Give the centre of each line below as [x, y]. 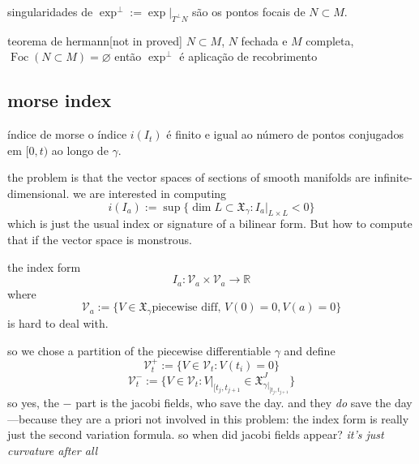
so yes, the [33, 403]
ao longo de [80, 150]
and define [310, 350]
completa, [330, 40]
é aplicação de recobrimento [248, 56]
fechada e [264, 40]
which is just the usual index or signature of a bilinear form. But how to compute [210, 223]
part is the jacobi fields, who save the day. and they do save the [233, 403]
